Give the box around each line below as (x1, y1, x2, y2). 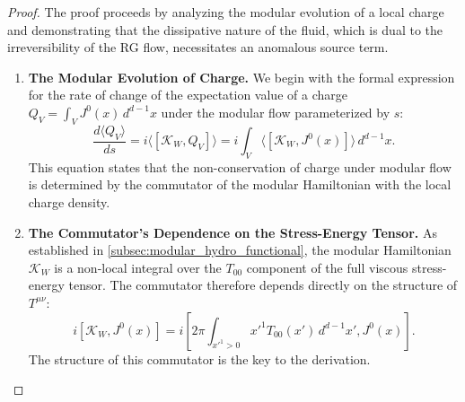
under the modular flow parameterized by (161, 102, 390, 121)
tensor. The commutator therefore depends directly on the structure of (68, 275, 458, 294)
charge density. (28, 192, 110, 211)
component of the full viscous (246, 258, 408, 276)
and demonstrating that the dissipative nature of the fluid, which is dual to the (7, 20, 443, 39)
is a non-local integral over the (54, 258, 222, 276)
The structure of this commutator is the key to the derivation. (28, 349, 371, 368)
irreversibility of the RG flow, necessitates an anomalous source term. (7, 38, 389, 57)
